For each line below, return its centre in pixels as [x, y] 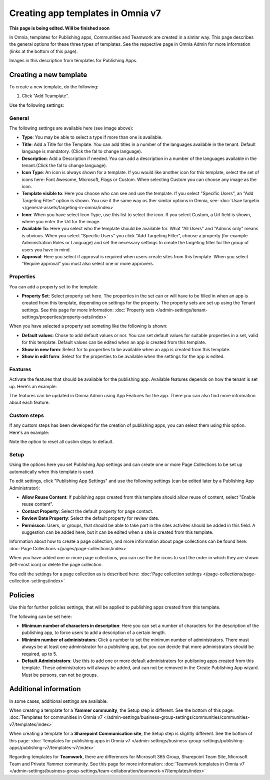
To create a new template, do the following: [54, 87]
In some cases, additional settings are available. [58, 701]
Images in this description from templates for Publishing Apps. [73, 61]
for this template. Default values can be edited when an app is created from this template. [114, 342]
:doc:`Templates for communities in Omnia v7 [56, 717]
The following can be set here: [40, 616]
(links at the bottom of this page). [43, 51]
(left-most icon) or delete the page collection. [56, 565]
